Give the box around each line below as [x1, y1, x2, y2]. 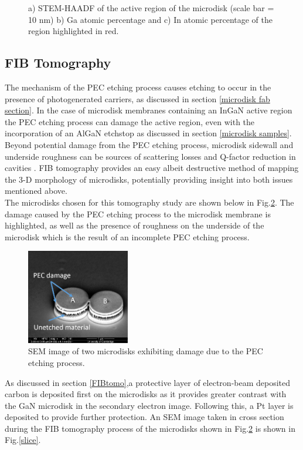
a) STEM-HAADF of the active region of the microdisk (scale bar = [28, 2, 274, 14]
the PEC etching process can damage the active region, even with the [5, 115, 255, 127]
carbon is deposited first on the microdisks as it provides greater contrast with [5, 388, 287, 400]
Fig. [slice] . [5, 434, 41, 446]
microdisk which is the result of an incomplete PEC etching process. [5, 230, 250, 243]
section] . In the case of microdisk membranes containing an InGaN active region [5, 104, 292, 116]
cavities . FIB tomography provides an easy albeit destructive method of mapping [5, 162, 299, 174]
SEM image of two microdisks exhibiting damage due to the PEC [28, 345, 263, 357]
